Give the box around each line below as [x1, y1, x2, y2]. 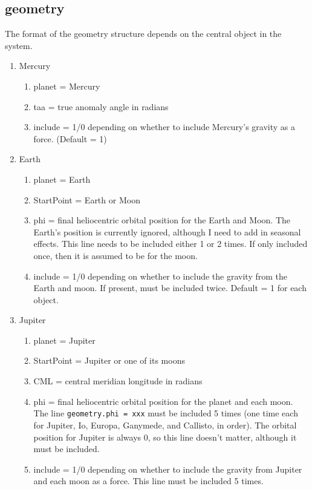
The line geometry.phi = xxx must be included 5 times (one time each [33, 407, 298, 419]
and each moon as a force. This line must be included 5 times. [33, 474, 264, 487]
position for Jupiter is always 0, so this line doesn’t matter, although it [33, 430, 297, 443]
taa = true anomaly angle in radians [33, 100, 169, 113]
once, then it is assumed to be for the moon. [33, 249, 198, 261]
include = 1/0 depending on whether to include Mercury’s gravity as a [33, 120, 295, 133]
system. [5, 39, 33, 51]
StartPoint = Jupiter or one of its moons [33, 354, 185, 367]
